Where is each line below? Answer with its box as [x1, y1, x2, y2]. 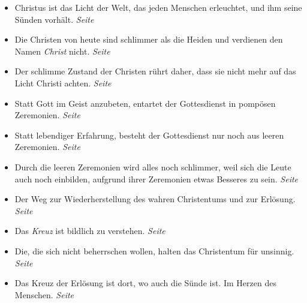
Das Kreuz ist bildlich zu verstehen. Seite [14, 224, 165, 237]
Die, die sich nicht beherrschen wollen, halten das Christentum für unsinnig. [14, 244, 294, 257]
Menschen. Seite [14, 288, 74, 301]
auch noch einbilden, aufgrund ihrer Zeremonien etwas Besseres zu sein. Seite [14, 172, 299, 185]
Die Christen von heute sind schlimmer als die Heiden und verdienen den [14, 33, 283, 46]
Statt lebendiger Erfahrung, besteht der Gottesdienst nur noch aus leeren [14, 128, 284, 141]
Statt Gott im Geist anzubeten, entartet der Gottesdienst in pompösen [14, 97, 276, 109]
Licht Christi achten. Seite [14, 76, 112, 89]
